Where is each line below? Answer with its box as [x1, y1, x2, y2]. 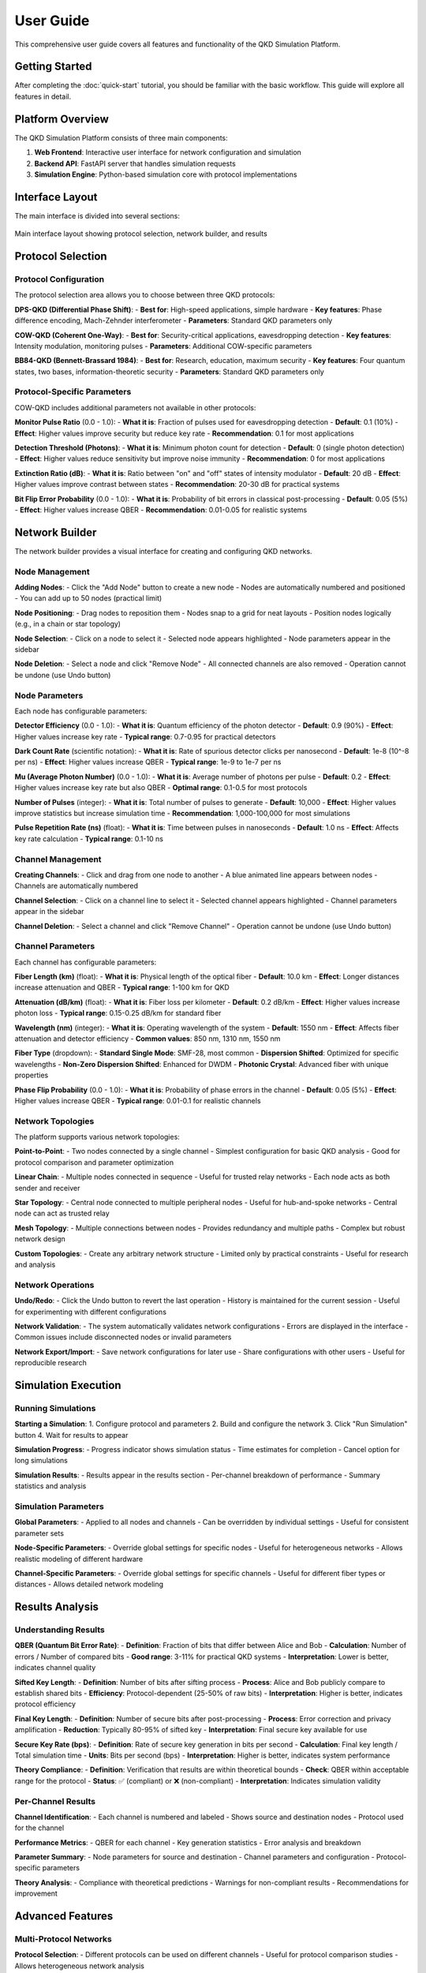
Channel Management [14, 853, 102, 864]
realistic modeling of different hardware [14, 1554, 144, 1563]
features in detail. [14, 92, 71, 101]
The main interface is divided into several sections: [14, 211, 181, 220]
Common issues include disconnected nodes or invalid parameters [14, 1332, 232, 1342]
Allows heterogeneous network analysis [14, 1961, 145, 1971]
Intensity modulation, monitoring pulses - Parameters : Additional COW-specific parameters [14, 341, 312, 350]
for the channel [14, 1823, 65, 1833]
